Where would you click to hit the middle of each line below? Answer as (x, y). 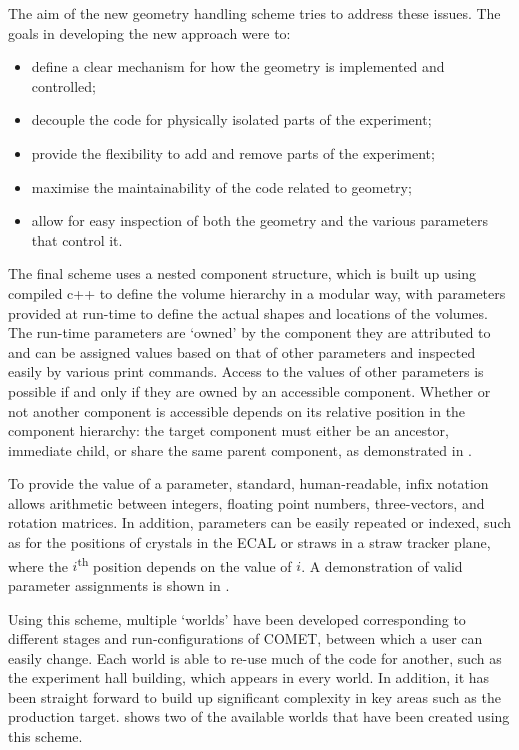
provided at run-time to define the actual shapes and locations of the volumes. (248, 312)
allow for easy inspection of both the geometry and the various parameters (260, 220)
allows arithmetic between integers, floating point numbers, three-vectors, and (246, 502)
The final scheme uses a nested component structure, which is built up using (242, 273)
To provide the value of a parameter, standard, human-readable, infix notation (248, 483)
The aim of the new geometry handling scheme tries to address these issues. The (254, 13)
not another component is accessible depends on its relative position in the (237, 410)
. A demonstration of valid (382, 565)
